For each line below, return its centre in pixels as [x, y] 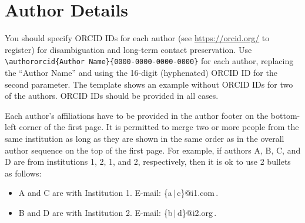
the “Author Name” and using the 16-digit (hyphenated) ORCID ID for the [141, 72]
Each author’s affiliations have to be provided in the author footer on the [137, 115]
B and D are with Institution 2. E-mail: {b [95, 212]
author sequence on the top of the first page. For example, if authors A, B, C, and [153, 150]
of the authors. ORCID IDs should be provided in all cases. [112, 96]
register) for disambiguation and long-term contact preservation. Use [128, 49]
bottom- [285, 115]
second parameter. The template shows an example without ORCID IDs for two [149, 84]
